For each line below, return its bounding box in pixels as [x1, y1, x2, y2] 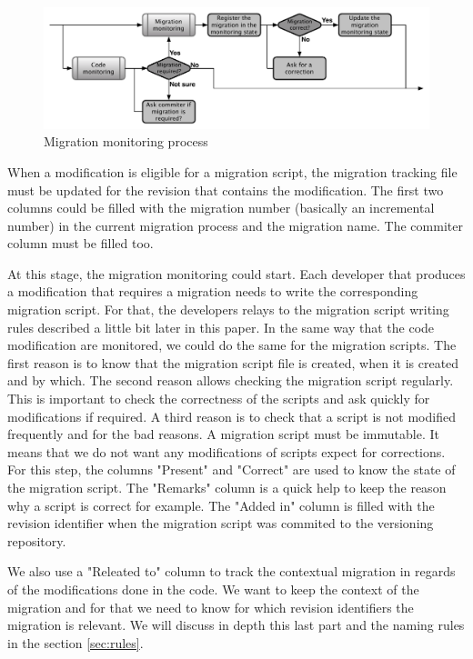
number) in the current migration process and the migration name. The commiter [7, 215, 463, 235]
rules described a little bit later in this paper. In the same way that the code [7, 317, 435, 336]
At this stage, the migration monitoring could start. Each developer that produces [7, 264, 466, 283]
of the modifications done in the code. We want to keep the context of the [7, 579, 419, 598]
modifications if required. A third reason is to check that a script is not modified [7, 406, 456, 425]
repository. [7, 531, 66, 550]
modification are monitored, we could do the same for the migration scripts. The [7, 335, 457, 354]
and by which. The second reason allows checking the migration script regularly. [7, 371, 454, 390]
